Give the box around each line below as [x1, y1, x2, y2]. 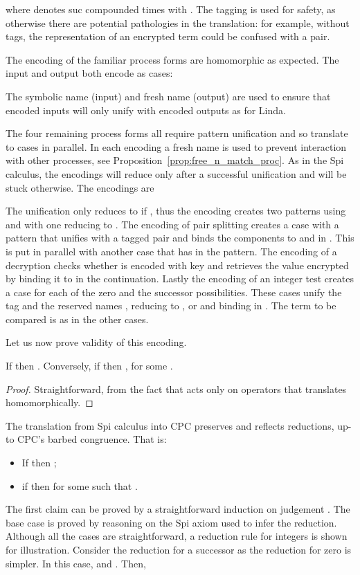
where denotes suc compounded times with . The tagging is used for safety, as [6, 2, 336, 16]
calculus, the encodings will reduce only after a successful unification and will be [6, 166, 347, 181]
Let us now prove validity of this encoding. [6, 335, 187, 349]
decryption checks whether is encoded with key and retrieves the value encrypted [6, 257, 349, 272]
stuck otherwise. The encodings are [6, 180, 154, 194]
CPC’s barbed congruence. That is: [17, 432, 167, 446]
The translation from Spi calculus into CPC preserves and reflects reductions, [6, 418, 334, 432]
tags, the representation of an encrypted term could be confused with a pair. [6, 29, 330, 44]
